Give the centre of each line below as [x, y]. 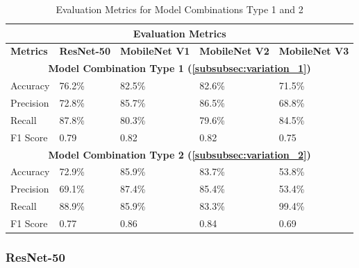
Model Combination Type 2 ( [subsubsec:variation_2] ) [179, 154]
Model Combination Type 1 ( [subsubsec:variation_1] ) [179, 68]
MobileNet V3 [314, 51]
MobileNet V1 [155, 51]
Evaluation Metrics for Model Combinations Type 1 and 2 [179, 9]
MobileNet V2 [234, 51]
